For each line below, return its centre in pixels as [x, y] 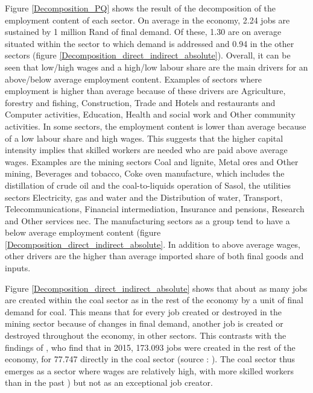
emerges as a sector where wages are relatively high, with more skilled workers [150, 370]
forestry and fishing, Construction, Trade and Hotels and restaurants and [140, 102]
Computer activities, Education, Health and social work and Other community [150, 114]
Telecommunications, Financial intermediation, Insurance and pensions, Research [155, 209]
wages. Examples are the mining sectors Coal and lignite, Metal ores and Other [152, 161]
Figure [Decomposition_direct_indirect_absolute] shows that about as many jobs [156, 288]
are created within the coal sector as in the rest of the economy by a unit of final [154, 300]
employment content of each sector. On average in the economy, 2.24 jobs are [147, 20]
